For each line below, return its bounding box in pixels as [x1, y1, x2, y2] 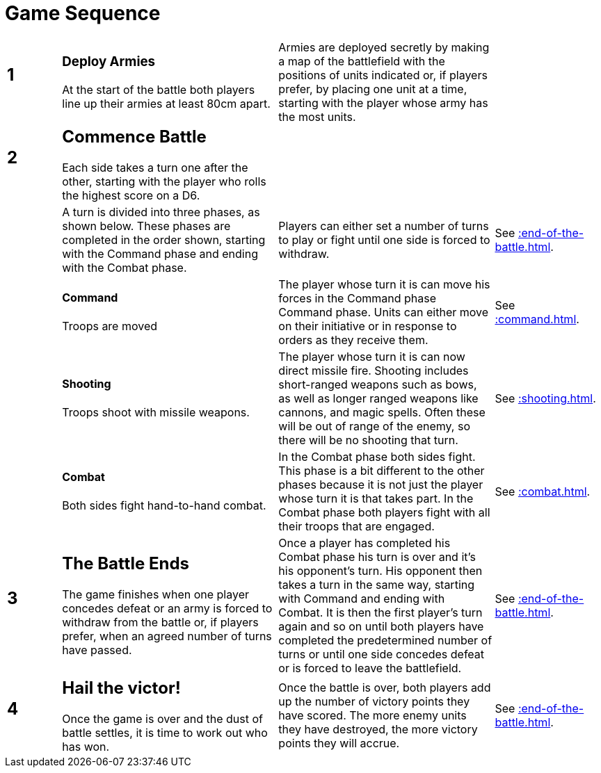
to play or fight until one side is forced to [278, 232, 490, 247]
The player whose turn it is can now [278, 349, 465, 364]
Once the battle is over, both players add [278, 681, 491, 695]
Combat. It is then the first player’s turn [278, 605, 483, 619]
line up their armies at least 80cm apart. [62, 96, 271, 111]
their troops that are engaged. [278, 519, 435, 533]
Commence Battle [62, 126, 207, 147]
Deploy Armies [62, 53, 156, 70]
